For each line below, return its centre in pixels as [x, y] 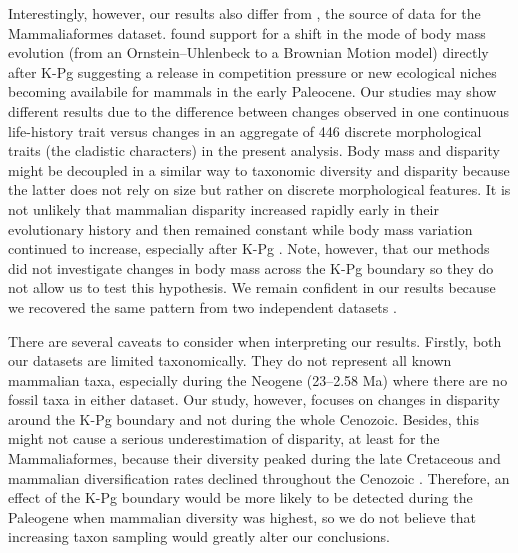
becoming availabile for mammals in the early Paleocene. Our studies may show [252, 91]
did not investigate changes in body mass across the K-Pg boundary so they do [251, 267]
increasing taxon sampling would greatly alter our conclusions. [199, 536]
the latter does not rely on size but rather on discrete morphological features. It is [259, 189]
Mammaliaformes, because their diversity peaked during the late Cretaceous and [254, 458]
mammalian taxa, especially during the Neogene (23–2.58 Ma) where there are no [258, 379]
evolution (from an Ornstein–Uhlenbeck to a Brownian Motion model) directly [248, 52]
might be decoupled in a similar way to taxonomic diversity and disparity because [259, 169]
